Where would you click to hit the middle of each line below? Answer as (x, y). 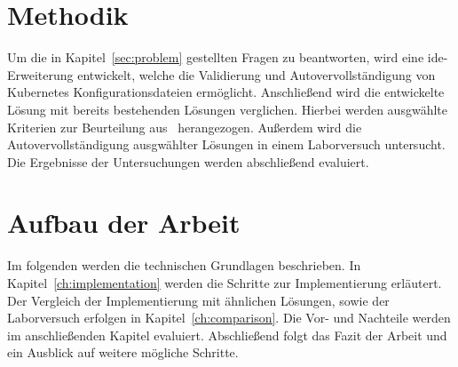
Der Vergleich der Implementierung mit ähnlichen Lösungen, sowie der (198, 300)
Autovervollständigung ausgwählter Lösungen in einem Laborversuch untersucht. (226, 144)
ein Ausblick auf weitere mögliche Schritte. (123, 352)
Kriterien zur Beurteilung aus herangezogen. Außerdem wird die (185, 127)
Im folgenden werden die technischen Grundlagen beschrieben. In (184, 265)
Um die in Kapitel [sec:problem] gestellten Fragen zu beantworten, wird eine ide (225, 57)
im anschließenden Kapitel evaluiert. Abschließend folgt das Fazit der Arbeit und (227, 335)
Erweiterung (40, 74)
